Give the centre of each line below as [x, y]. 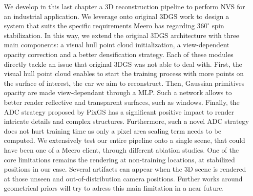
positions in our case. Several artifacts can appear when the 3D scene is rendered [125, 169]
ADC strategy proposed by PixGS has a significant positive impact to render [119, 111]
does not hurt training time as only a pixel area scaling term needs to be [113, 130]
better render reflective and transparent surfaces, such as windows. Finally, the [122, 102]
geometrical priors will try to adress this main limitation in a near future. [114, 188]
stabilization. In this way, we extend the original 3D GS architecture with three [122, 35]
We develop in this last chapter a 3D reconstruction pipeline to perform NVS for [125, 6]
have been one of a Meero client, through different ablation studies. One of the [121, 149]
